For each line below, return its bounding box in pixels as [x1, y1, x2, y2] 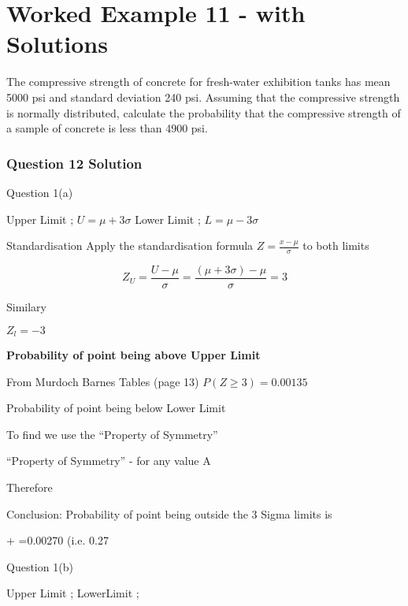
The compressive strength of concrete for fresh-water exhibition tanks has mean [6, 73, 391, 90]
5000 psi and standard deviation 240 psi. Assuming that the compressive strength [6, 88, 400, 105]
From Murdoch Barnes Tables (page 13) [6, 373, 199, 389]
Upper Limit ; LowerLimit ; [6, 585, 139, 601]
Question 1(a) [6, 184, 73, 200]
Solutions [6, 28, 108, 60]
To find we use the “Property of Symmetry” [6, 426, 218, 442]
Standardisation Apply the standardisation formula [6, 237, 254, 254]
